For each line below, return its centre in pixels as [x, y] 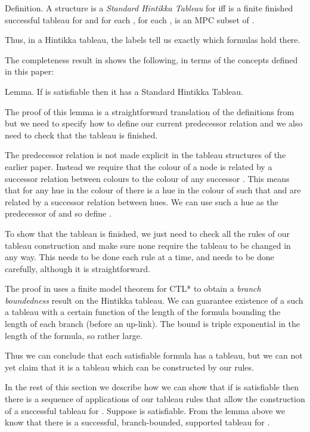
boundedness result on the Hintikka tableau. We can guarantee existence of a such [154, 300]
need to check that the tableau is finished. [81, 135]
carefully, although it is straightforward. [77, 268]
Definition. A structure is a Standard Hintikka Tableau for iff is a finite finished [149, 8]
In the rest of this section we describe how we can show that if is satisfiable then [152, 387]
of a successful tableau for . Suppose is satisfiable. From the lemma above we [145, 410]
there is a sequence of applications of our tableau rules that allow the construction [155, 399]
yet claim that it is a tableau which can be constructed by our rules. [129, 367]
